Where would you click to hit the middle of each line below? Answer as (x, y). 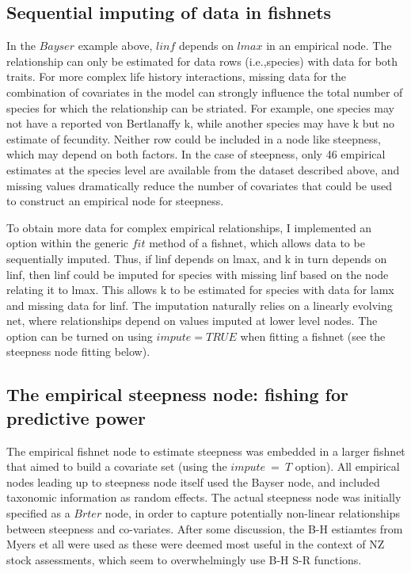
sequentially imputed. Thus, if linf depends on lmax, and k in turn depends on (197, 258)
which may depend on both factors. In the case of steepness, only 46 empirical (196, 154)
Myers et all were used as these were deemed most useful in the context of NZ (196, 544)
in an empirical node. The (329, 46)
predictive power (76, 417)
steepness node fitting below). (78, 351)
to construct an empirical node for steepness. (115, 201)
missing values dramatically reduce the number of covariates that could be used (200, 185)
